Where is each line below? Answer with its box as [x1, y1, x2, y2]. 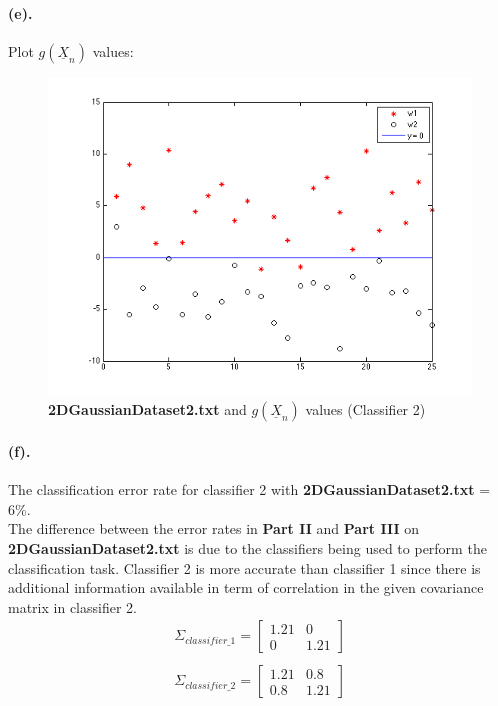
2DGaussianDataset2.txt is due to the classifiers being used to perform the [8, 537, 487, 558]
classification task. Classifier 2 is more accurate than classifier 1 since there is [8, 557, 481, 578]
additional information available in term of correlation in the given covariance [8, 577, 484, 598]
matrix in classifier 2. [8, 596, 137, 617]
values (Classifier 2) [305, 399, 426, 420]
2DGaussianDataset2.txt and [48, 399, 247, 420]
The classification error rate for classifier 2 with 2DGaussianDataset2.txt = [8, 479, 491, 500]
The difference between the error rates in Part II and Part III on [8, 518, 420, 539]
